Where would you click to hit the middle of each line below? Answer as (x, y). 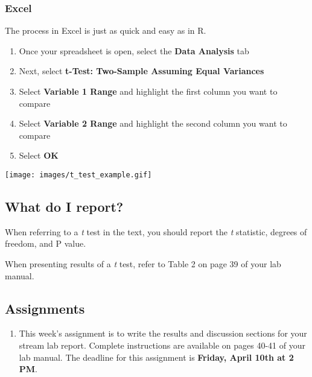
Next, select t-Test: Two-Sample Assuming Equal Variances (142, 71)
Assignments (45, 308)
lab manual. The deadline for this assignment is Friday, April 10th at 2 (156, 357)
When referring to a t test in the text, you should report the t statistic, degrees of (156, 231)
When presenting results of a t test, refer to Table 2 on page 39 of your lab (143, 264)
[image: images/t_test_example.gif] (78, 175)
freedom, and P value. (46, 243)
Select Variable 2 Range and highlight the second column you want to (153, 123)
